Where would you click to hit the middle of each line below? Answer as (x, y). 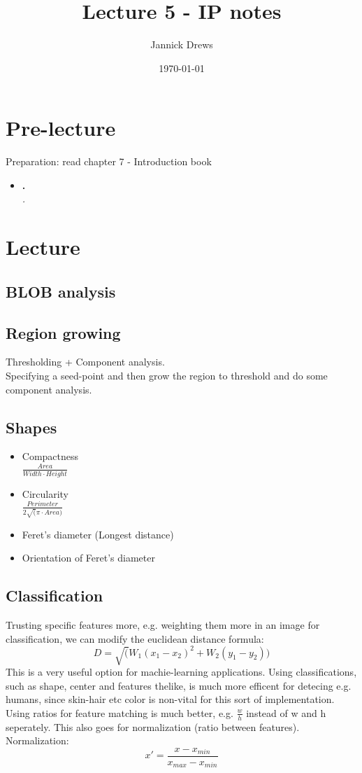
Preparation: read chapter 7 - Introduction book (109, 161)
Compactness (50, 456)
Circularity (45, 493)
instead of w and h (286, 712)
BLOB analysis (61, 291)
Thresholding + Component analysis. (85, 362)
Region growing (63, 332)
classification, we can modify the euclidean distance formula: (135, 638)
